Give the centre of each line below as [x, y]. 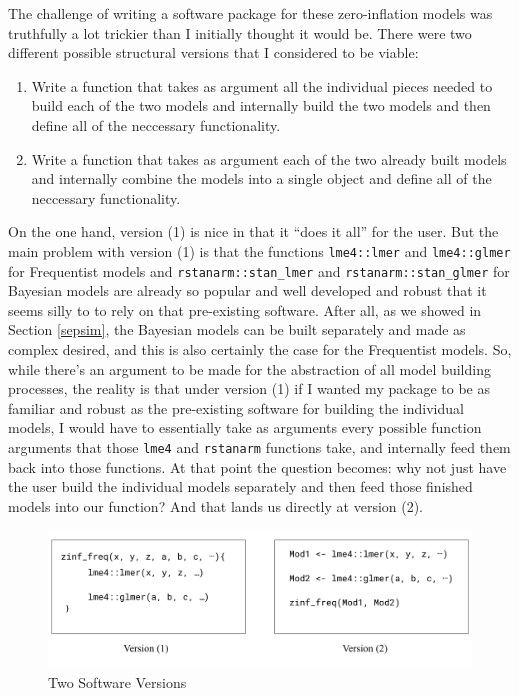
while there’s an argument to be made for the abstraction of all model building [249, 368]
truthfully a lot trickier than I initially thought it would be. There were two [240, 32]
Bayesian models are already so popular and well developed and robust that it [247, 290]
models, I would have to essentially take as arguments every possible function [245, 427]
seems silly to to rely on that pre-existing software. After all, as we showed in [245, 309]
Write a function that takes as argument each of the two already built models [269, 158]
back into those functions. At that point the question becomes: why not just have [257, 466]
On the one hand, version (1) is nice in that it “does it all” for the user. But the [253, 231]
